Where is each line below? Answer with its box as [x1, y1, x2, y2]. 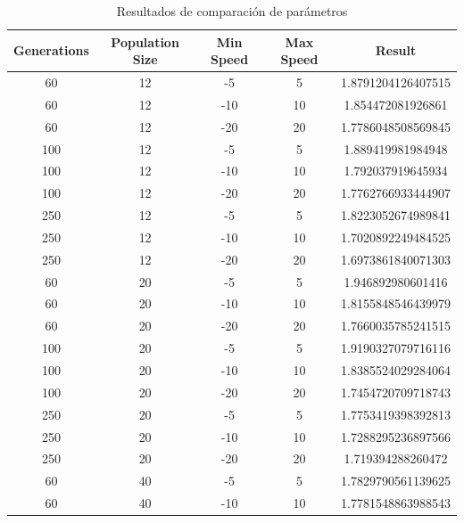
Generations [13, 41, 89, 60]
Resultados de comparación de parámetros [116, 2, 348, 20]
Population [111, 32, 179, 51]
